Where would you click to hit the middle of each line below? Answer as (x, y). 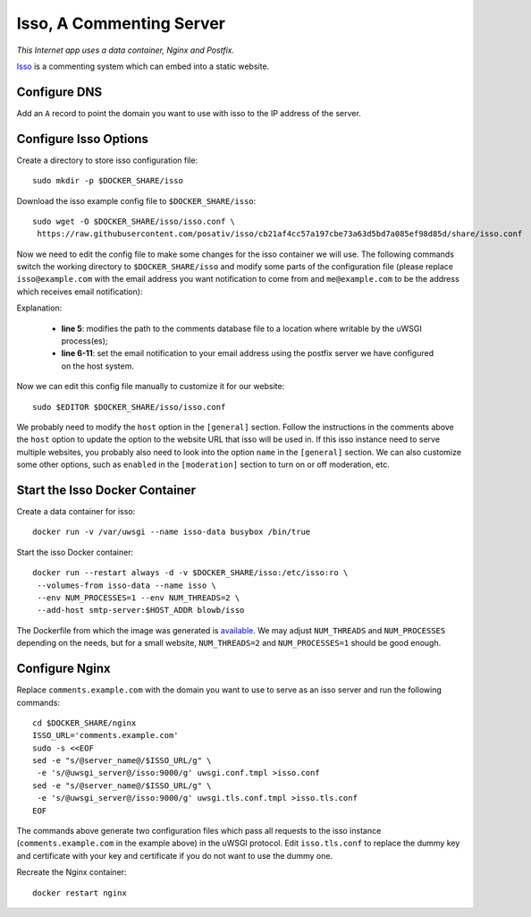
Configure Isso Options (83, 139)
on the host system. (97, 366)
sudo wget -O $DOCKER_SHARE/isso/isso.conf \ (134, 221)
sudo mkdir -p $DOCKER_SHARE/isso (108, 181)
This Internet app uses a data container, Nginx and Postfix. (126, 50)
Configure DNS (59, 92)
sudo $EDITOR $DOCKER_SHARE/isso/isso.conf (129, 407)
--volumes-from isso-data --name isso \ (126, 585)
